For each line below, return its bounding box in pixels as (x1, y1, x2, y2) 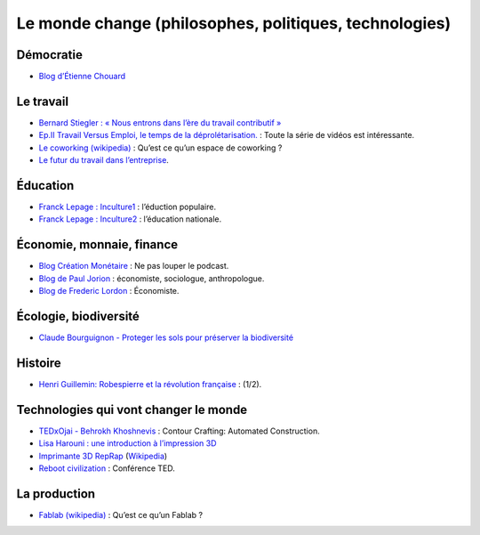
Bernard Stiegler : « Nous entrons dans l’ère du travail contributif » (38, 117, 282, 128)
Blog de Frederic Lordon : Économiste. (38, 286, 180, 296)
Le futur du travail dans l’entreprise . (38, 155, 169, 166)
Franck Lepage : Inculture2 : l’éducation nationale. (38, 214, 222, 224)
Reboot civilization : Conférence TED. (38, 463, 175, 474)
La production (16, 486, 96, 501)
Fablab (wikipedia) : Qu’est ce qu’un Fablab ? (38, 509, 204, 520)
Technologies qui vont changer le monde (16, 401, 248, 417)
